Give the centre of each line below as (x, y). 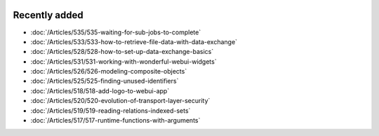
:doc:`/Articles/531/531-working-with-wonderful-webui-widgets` (124, 61)
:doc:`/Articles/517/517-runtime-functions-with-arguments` (115, 121)
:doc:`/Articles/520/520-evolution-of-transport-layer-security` (120, 101)
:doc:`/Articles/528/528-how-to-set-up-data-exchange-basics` (122, 52)
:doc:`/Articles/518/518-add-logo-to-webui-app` (100, 90)
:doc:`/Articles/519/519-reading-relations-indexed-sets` (111, 110)
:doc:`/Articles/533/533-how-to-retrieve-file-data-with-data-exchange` (134, 41)
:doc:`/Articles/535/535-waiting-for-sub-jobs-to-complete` (116, 32)
